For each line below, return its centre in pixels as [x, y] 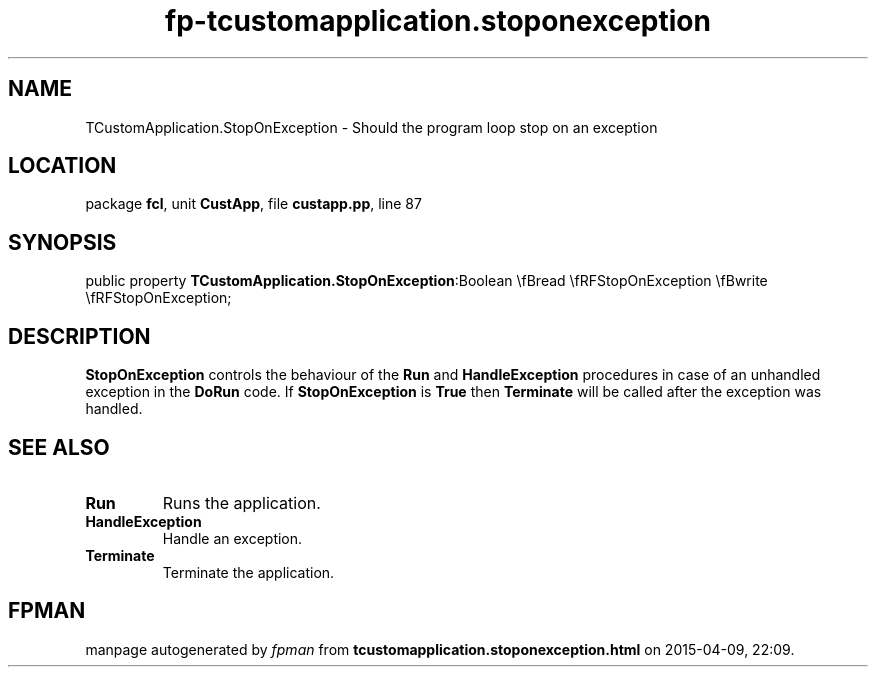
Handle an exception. [232, 538]
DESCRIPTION [79, 336]
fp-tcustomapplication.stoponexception [438, 21]
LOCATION [62, 166]
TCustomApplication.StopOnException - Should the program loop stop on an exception [371, 127]
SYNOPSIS [62, 242]
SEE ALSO [59, 447]
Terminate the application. [248, 572]
